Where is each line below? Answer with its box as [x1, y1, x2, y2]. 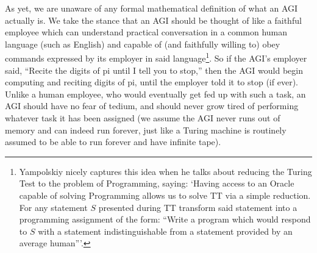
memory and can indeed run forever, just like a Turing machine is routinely [5, 123, 287, 136]
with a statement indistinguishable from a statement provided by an [38, 224, 293, 237]
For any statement [19, 201, 88, 213]
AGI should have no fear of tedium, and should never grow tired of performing [5, 99, 299, 112]
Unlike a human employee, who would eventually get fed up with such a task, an [5, 87, 306, 100]
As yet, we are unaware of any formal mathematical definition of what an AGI [5, 2, 298, 14]
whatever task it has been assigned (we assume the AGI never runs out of [5, 112, 280, 124]
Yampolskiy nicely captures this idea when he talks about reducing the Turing [19, 165, 312, 177]
